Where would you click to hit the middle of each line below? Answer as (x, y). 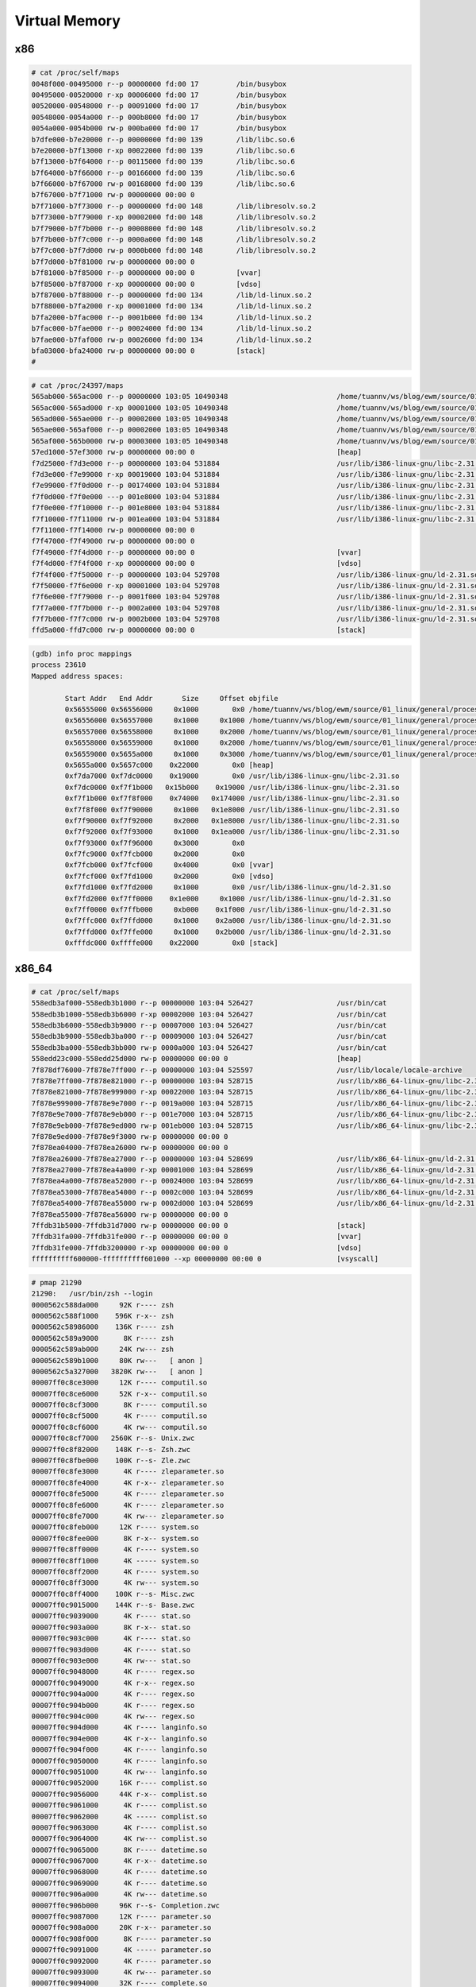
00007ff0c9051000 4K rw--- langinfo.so (119, 1772)
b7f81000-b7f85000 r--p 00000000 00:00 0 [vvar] (146, 273)
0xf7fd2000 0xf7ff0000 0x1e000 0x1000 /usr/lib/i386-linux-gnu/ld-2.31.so (228, 899)
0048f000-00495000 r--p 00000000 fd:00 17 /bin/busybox (159, 84)
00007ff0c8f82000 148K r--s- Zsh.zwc (111, 1449)
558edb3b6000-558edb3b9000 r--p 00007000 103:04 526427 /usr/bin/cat (209, 1025)
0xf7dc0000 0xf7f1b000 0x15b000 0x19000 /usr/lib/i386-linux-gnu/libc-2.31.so (232, 787)
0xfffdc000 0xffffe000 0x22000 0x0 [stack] (171, 943)
